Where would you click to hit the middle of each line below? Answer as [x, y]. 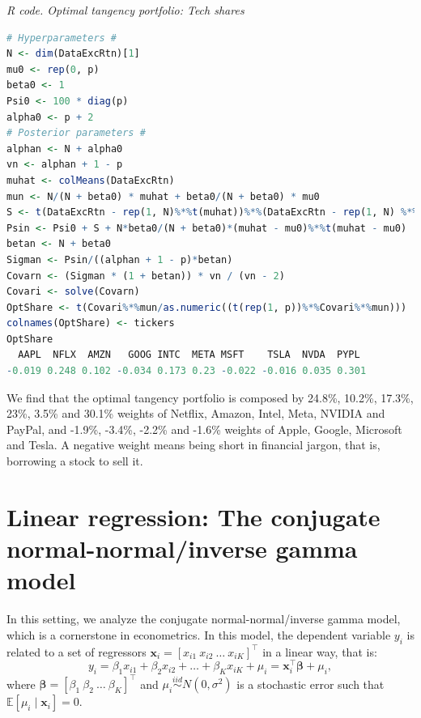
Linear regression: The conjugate [193, 516]
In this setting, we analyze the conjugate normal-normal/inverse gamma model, [204, 619]
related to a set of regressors [77, 651]
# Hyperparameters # [62, 38]
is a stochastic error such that [310, 684]
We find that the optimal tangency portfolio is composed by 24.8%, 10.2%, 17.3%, [210, 397]
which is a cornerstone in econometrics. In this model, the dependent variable [199, 634]
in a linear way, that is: [320, 651]
